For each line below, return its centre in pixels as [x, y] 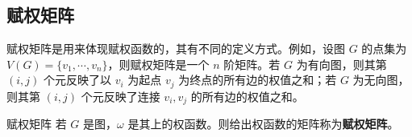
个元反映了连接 [121, 96]
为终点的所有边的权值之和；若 [258, 80]
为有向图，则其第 [341, 64]
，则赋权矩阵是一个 [158, 64]
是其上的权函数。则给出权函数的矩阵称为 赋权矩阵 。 [263, 124]
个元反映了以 [77, 80]
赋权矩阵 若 [37, 124]
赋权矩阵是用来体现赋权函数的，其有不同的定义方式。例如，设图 [176, 48]
